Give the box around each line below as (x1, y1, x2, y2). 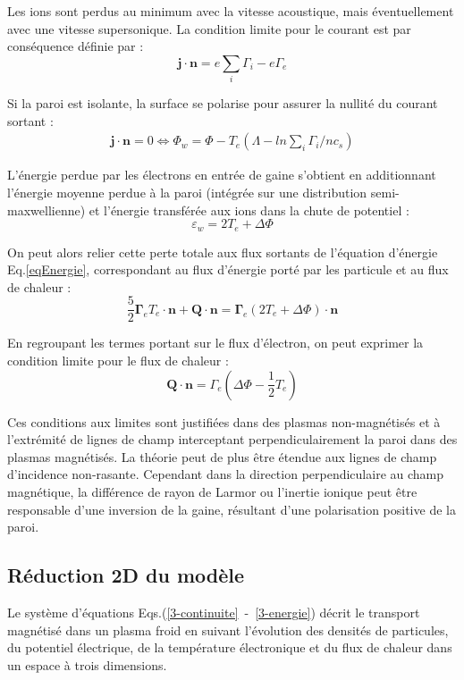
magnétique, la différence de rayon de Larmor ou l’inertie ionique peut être (7, 482, 418, 500)
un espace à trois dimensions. (7, 655, 167, 674)
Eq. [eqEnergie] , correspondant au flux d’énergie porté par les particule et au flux (7, 260, 449, 279)
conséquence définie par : (7, 37, 144, 55)
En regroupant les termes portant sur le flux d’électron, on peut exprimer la (7, 333, 424, 352)
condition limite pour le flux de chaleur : (7, 351, 229, 369)
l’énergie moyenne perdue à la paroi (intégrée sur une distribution (7, 182, 367, 201)
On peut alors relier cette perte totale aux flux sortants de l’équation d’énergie (7, 242, 438, 261)
